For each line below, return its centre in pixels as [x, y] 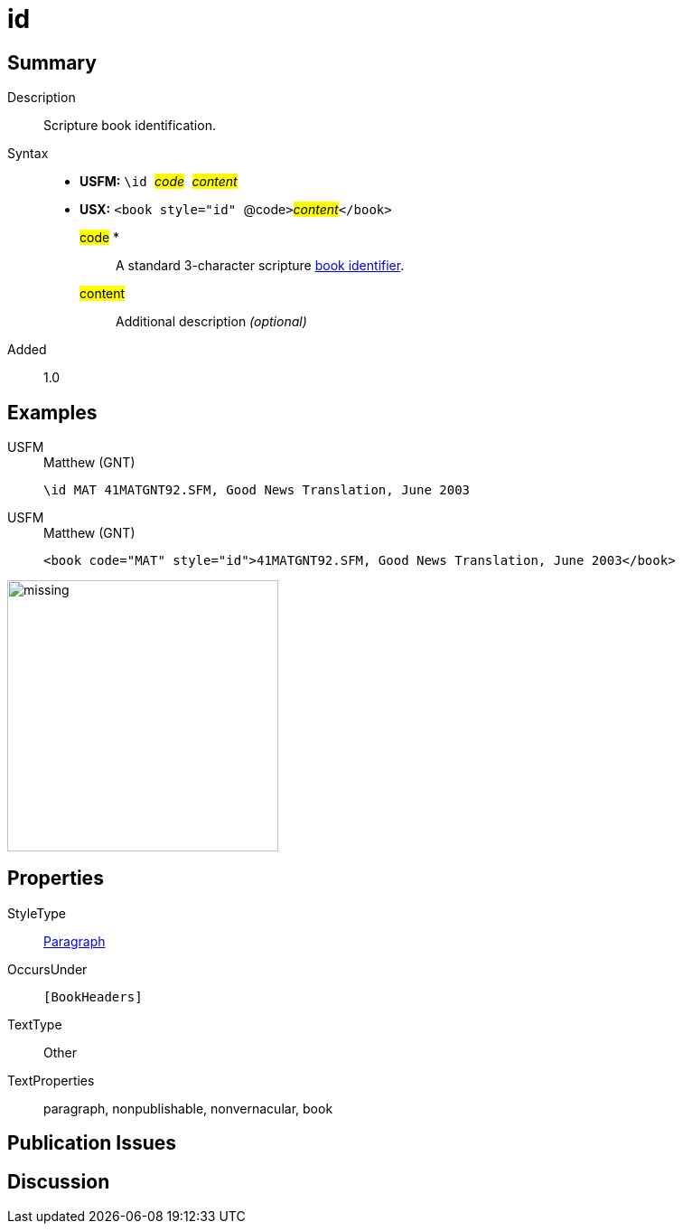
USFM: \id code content [159, 182]
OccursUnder [47, 969]
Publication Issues [92, 1143]
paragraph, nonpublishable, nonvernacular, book [188, 1108]
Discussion [59, 1181]
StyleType [37, 913]
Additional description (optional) [211, 322]
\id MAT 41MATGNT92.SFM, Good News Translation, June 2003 [257, 490]
